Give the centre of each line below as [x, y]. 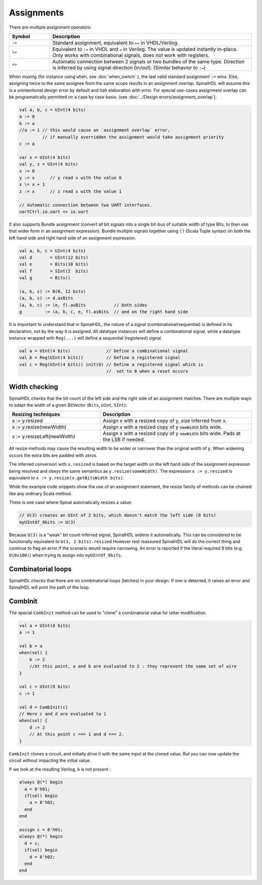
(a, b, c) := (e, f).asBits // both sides [83, 305]
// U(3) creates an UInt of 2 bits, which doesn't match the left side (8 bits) [118, 515]
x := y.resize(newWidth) [39, 427]
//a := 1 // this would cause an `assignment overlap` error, [95, 130]
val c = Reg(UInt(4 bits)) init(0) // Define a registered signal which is [111, 364]
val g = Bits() [45, 278]
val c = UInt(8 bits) [45, 687]
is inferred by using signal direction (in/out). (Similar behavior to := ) [129, 67]
